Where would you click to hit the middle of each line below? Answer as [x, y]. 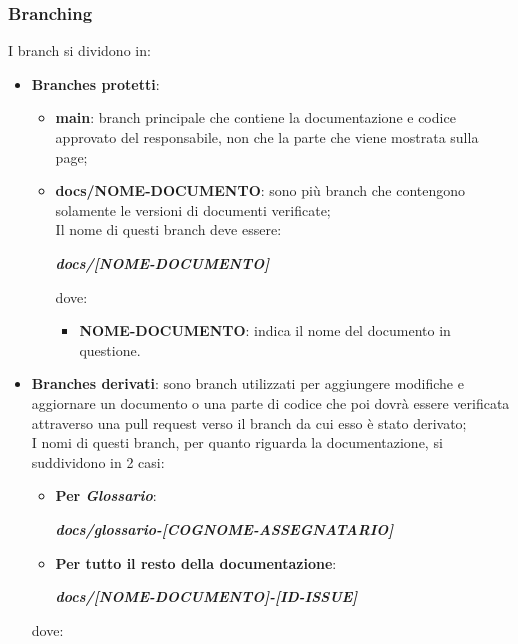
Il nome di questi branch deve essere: [168, 229]
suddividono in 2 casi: [98, 461]
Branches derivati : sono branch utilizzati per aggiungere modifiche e [247, 383]
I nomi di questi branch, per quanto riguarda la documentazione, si [237, 442]
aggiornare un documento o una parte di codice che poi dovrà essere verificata [270, 402]
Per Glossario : [106, 495]
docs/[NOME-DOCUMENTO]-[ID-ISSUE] [206, 596]
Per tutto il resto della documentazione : [196, 562]
